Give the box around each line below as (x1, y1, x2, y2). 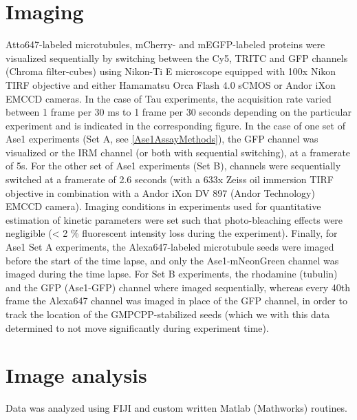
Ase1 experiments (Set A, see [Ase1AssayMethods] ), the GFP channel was (6, 132, 318, 146)
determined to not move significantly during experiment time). (6, 320, 269, 335)
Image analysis (6, 361, 147, 389)
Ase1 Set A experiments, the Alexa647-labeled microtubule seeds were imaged (6, 240, 334, 254)
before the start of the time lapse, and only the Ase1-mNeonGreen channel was (6, 253, 339, 267)
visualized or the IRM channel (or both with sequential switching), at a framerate (6, 145, 351, 159)
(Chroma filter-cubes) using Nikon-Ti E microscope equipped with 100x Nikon (6, 64, 336, 78)
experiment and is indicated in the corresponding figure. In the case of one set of (6, 118, 345, 132)
